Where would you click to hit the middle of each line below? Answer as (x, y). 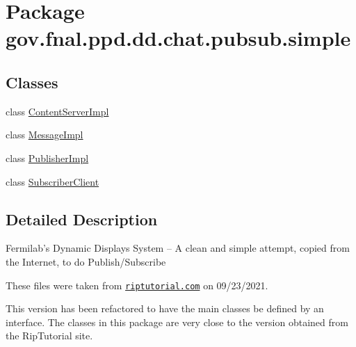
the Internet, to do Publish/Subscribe (86, 261)
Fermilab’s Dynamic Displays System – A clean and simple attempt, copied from (178, 248)
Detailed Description (82, 219)
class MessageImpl (44, 135)
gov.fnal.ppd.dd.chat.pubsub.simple (178, 38)
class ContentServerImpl (57, 111)
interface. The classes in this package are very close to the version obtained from (177, 322)
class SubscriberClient (52, 181)
